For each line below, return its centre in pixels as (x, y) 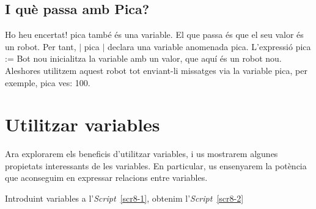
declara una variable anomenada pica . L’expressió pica (209, 46)
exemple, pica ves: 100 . (48, 82)
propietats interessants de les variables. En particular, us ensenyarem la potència (156, 165)
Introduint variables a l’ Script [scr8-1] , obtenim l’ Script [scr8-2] (124, 198)
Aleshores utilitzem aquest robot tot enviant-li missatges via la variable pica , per (156, 70)
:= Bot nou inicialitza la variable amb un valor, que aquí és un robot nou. (143, 58)
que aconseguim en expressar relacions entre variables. (106, 178)
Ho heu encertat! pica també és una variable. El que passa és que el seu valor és (154, 35)
